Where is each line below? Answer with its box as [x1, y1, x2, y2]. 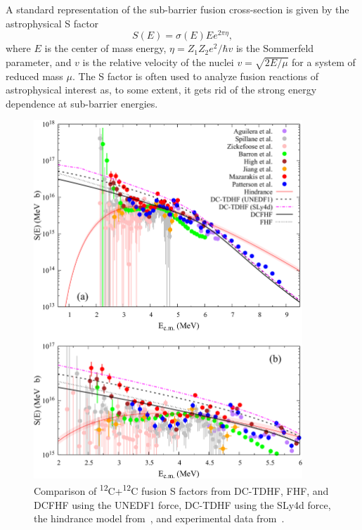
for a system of [292, 54, 356, 69]
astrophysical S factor [6, 15, 99, 30]
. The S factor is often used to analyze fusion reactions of [72, 68, 318, 83]
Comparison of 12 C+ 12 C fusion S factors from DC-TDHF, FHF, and [34, 481, 329, 498]
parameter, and [6, 54, 72, 69]
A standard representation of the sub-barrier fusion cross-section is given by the [6, 2, 349, 16]
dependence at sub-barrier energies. [6, 96, 158, 110]
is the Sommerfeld [235, 41, 314, 56]
